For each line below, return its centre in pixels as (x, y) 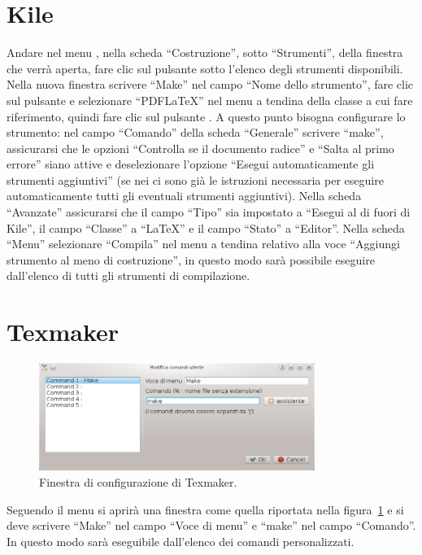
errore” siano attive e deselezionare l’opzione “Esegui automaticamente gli (191, 164)
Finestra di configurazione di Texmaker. (138, 482)
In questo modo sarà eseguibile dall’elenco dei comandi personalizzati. (181, 541)
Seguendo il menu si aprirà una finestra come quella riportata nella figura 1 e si (205, 509)
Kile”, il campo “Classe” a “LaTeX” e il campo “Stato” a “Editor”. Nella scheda (206, 227)
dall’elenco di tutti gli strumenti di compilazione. (128, 275)
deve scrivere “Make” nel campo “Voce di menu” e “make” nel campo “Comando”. (211, 525)
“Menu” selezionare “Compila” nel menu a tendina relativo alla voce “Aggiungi (203, 244)
